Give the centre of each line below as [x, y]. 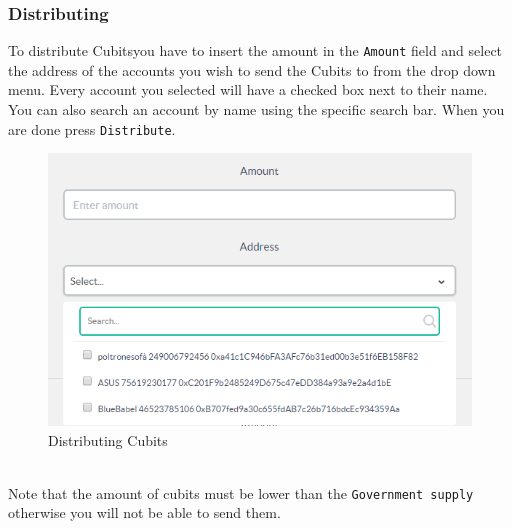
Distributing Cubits [108, 439]
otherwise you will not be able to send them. [144, 512]
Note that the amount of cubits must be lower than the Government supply [241, 492]
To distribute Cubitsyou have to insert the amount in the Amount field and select [255, 50]
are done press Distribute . [92, 128]
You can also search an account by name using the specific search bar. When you [256, 109]
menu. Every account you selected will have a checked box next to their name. [248, 89]
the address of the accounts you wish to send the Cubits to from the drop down [252, 69]
